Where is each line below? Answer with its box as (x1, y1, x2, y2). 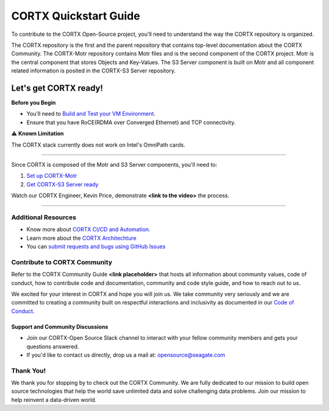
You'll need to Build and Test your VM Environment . (26, 110, 155, 118)
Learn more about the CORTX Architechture (26, 234, 136, 242)
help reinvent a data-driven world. (11, 396, 97, 403)
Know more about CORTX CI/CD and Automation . (26, 226, 150, 233)
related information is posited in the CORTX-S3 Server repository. (11, 67, 176, 74)
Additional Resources (11, 213, 76, 222)
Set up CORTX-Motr (26, 172, 77, 180)
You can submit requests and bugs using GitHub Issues (26, 243, 166, 250)
